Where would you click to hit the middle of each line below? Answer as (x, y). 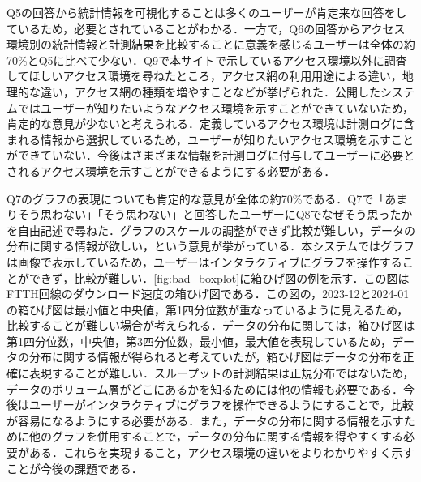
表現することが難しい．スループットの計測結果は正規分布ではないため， (221, 373)
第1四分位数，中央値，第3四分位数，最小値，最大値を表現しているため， (199, 341)
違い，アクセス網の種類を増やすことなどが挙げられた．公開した (210, 91)
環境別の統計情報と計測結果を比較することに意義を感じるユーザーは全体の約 (211, 44)
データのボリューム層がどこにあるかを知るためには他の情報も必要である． (205, 388)
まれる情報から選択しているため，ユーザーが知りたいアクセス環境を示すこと (210, 139)
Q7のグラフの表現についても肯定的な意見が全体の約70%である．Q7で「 (196, 198)
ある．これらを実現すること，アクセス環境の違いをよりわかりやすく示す (221, 452)
